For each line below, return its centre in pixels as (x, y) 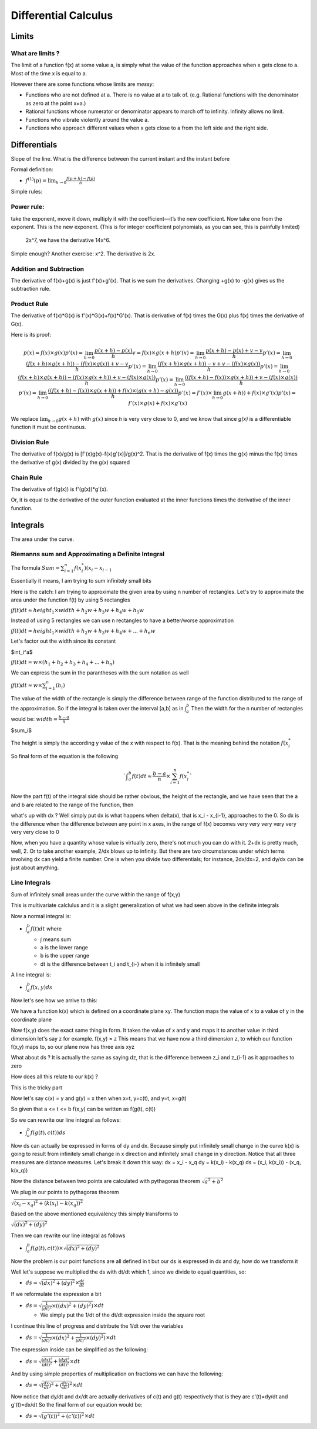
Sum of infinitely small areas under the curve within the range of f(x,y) (96, 894)
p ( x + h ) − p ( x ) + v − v (235, 351)
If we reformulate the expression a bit (56, 1294)
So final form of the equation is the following (65, 756)
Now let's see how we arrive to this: (54, 1001)
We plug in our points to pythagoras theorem (65, 1192)
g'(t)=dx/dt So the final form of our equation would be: (77, 1405)
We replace (25, 418)
